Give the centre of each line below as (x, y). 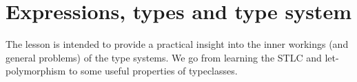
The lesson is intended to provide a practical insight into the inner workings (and (177, 44)
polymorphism (36, 71)
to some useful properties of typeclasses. (153, 71)
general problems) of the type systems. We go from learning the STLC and (164, 57)
